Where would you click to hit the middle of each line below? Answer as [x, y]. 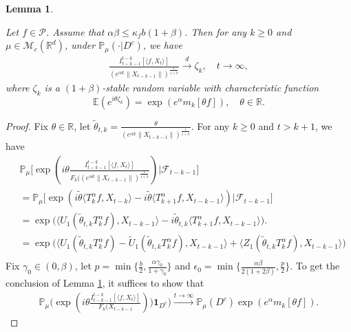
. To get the [315, 266]
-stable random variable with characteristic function [211, 87]
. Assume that [75, 31]
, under [80, 45]
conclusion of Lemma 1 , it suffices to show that [105, 283]
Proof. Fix [27, 125]
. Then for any [216, 31]
